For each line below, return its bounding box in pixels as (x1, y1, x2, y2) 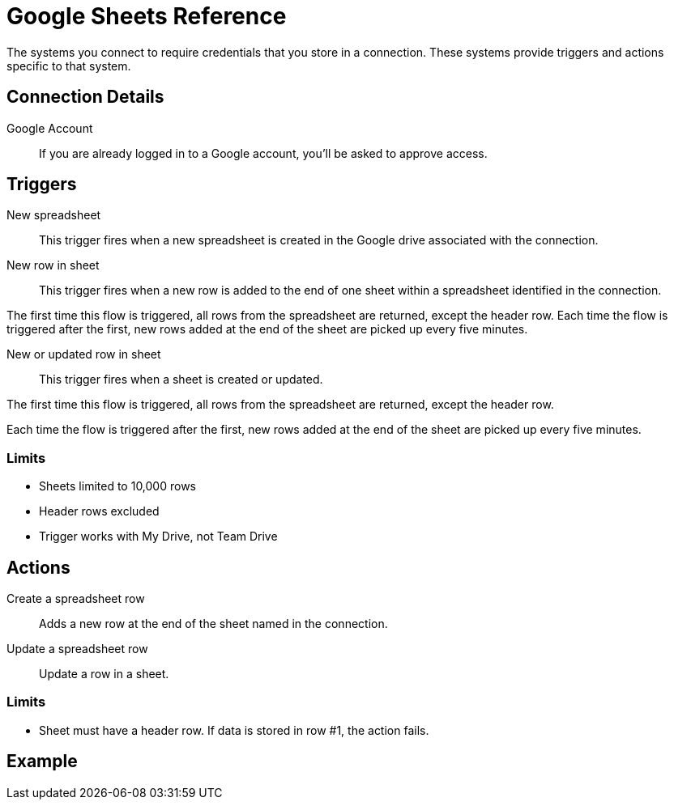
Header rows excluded (39, 504, 160, 519)
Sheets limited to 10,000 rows (39, 479, 196, 494)
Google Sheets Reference (6, 2, 287, 30)
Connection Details (6, 87, 164, 108)
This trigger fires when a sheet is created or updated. (39, 372, 323, 387)
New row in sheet (6, 258, 100, 273)
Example (6, 751, 78, 772)
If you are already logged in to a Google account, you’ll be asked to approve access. (39, 146, 488, 160)
